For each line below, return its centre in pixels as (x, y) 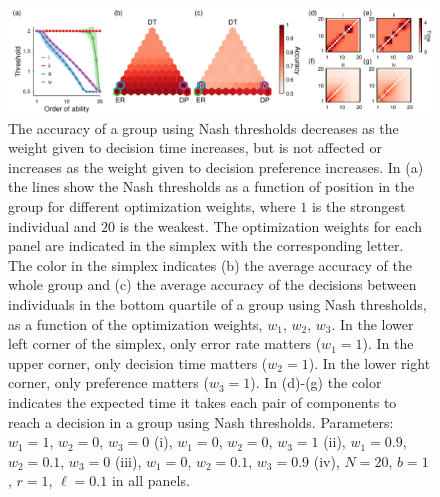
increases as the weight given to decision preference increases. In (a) (216, 166)
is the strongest (358, 205)
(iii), (128, 460)
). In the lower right (369, 362)
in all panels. (150, 480)
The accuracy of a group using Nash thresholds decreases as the (203, 127)
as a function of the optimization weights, (135, 323)
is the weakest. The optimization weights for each (271, 225)
